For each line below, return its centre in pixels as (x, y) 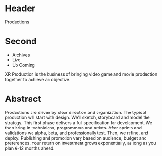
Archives (21, 55)
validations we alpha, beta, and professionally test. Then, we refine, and (77, 133)
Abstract (23, 99)
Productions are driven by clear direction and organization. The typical (75, 112)
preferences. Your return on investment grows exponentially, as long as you (81, 143)
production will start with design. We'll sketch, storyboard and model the (78, 117)
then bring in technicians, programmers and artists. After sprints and (73, 128)
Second (21, 41)
